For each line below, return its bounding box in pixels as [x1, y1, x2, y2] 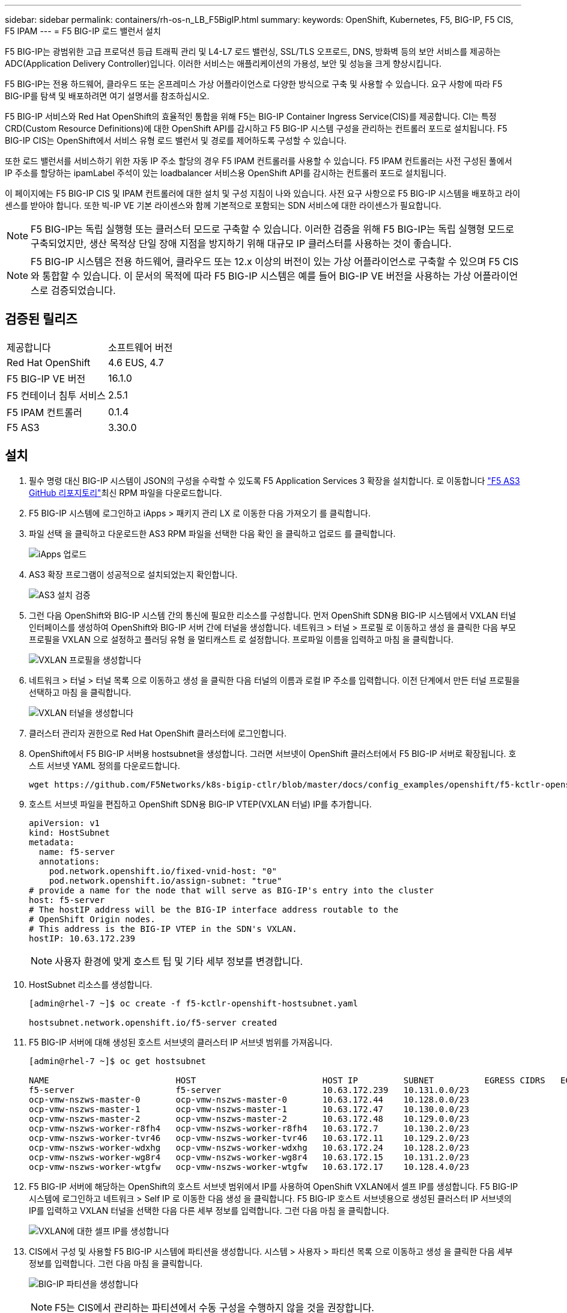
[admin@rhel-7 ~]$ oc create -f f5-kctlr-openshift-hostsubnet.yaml [29, 998, 358, 1008]
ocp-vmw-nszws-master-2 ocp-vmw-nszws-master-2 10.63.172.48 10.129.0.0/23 [29, 1113, 470, 1124]
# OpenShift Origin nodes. [29, 914, 156, 924]
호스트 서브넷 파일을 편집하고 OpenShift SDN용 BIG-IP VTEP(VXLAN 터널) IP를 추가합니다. [29, 798, 372, 809]
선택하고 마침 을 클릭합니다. [29, 687, 132, 697]
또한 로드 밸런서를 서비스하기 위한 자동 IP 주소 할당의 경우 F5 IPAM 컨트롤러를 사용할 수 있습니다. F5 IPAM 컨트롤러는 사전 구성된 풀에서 [5, 156, 512, 166]
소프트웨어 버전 [108, 341, 173, 353]
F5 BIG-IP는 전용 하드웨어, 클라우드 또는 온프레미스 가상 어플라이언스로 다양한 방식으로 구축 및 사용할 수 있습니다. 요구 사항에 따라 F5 [5, 79, 503, 89]
